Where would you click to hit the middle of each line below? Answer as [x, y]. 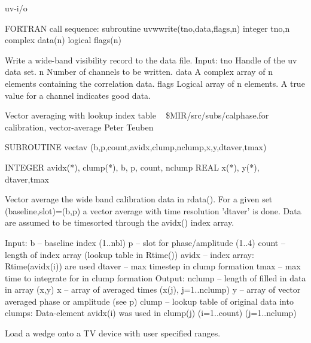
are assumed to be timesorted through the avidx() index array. [120, 222]
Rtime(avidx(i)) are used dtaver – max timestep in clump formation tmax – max [153, 266]
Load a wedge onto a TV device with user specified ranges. [113, 333]
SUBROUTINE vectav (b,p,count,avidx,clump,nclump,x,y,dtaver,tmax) [136, 147]
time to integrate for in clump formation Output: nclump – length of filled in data [155, 277]
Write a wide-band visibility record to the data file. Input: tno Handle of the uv [151, 60]
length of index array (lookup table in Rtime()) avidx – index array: [129, 254]
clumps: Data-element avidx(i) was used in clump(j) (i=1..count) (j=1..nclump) [151, 313]
